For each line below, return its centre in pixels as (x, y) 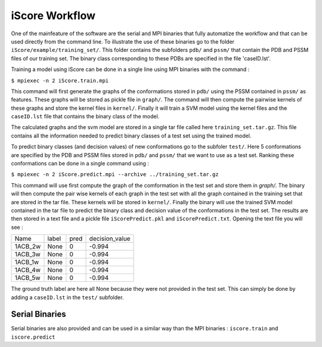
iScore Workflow (53, 16)
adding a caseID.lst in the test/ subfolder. (67, 297)
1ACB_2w (28, 247)
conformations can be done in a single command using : (80, 164)
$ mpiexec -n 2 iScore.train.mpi (60, 80)
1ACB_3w (28, 254)
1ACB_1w (27, 262)
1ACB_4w (28, 270)
